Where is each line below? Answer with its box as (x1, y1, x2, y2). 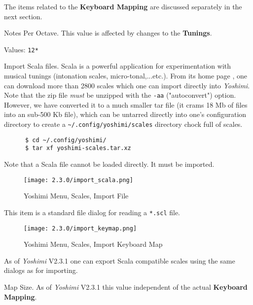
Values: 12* (4, 44, 38, 54)
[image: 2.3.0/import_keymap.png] (24, 225, 137, 232)
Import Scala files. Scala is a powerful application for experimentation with (4, 61, 231, 71)
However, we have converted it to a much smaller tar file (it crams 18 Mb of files (4, 99, 248, 110)
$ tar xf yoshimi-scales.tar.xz (25, 145, 131, 152)
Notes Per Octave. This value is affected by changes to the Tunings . (4, 28, 212, 38)
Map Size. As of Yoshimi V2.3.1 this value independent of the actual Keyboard (4, 281, 248, 292)
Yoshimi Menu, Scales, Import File (24, 191, 129, 201)
